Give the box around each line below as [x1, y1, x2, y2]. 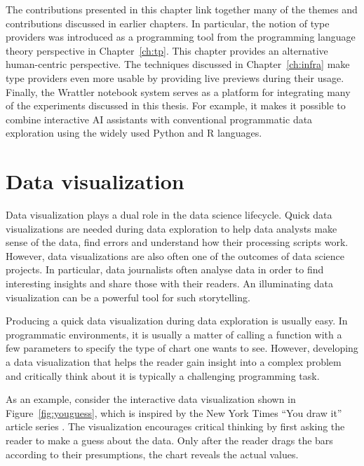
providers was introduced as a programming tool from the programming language [6, 29, 356, 44]
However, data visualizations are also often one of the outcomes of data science [6, 248, 345, 263]
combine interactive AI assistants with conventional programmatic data [6, 111, 313, 126]
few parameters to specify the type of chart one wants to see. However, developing [6, 341, 358, 355]
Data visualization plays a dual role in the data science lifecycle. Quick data [6, 207, 332, 222]
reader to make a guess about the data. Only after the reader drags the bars [6, 432, 333, 447]
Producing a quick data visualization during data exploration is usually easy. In [6, 313, 348, 328]
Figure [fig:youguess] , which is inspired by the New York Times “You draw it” [6, 405, 342, 420]
